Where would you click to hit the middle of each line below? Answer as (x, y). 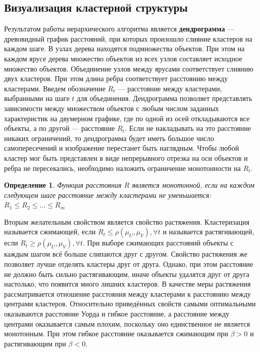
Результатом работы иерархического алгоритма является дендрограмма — (119, 29)
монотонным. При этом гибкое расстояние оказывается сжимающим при (116, 333)
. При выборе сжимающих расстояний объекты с (158, 243)
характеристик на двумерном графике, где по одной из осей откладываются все (127, 118)
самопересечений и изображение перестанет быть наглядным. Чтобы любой (122, 148)
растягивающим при (35, 343)
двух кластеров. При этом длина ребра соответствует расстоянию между (116, 78)
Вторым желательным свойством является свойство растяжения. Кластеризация (127, 221)
